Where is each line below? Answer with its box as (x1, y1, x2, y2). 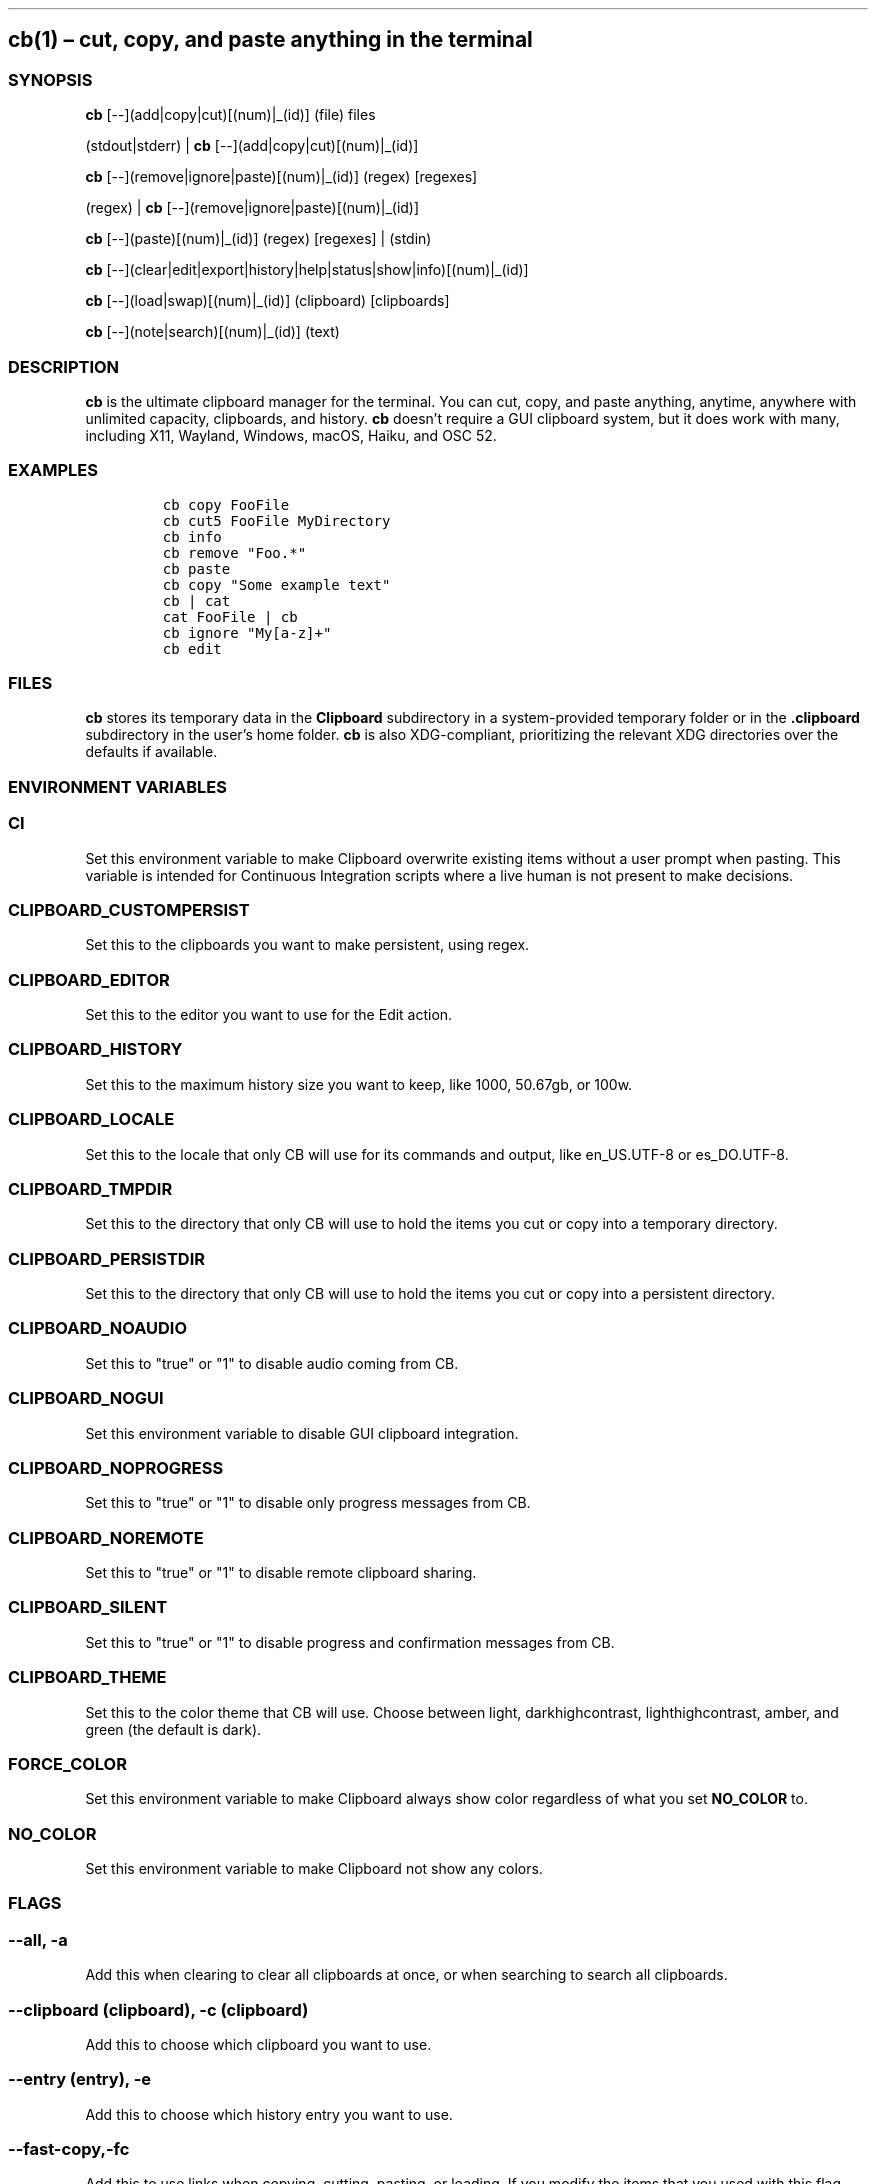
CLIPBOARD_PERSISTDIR (8, 1248, 205, 1269)
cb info (162, 528, 222, 545)
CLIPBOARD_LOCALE (8, 1109, 175, 1130)
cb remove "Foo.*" (162, 544, 307, 561)
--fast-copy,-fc (8, 2139, 130, 2160)
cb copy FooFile (162, 496, 290, 513)
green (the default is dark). (85, 1720, 262, 1738)
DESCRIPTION (8, 356, 120, 377)
